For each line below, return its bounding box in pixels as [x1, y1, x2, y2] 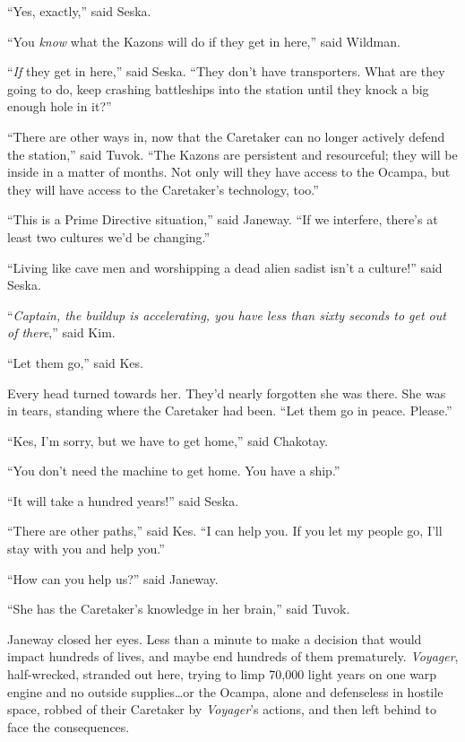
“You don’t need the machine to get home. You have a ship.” [7, 461, 340, 480]
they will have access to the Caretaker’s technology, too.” [7, 179, 319, 198]
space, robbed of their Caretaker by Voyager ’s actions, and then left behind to [7, 700, 436, 719]
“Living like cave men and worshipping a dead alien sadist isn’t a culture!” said [7, 258, 443, 276]
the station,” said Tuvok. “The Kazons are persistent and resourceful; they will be [7, 144, 458, 163]
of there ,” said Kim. [7, 323, 116, 342]
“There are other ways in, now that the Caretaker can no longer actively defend [7, 127, 445, 145]
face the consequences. [7, 717, 130, 736]
